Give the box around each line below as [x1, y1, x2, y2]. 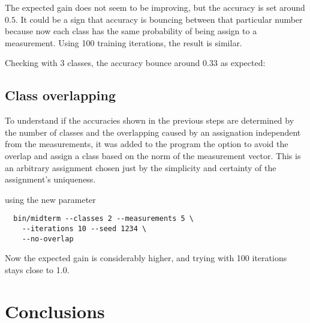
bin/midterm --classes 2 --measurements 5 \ [13, 214, 194, 223]
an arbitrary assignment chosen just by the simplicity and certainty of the [5, 161, 276, 174]
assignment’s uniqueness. [5, 173, 96, 186]
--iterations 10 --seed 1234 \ [22, 224, 147, 233]
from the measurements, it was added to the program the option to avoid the [5, 137, 288, 150]
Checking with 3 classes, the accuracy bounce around [5, 56, 200, 69]
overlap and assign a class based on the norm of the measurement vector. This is [5, 149, 301, 161]
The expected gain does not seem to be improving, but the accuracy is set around [5, 1, 305, 13]
